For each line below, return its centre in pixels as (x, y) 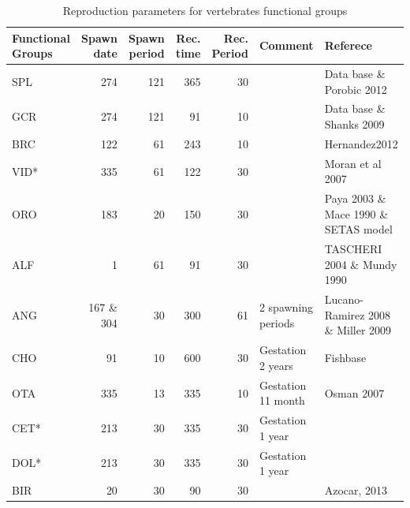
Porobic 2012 (356, 89)
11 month (282, 400)
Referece (348, 45)
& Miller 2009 (358, 330)
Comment (286, 45)
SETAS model (358, 229)
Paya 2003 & (355, 198)
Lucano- (344, 299)
